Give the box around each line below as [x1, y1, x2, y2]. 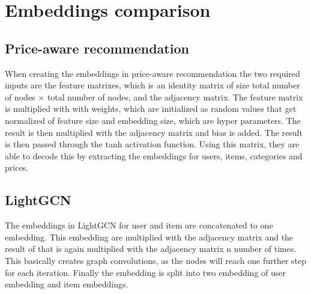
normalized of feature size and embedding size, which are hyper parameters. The [5, 114, 301, 126]
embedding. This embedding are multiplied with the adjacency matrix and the [5, 230, 294, 243]
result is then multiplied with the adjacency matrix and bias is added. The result [5, 126, 303, 138]
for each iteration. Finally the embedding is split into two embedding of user [5, 266, 286, 278]
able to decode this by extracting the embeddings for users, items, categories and [5, 149, 303, 162]
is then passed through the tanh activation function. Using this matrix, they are [5, 138, 300, 150]
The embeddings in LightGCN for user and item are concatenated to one [5, 219, 273, 231]
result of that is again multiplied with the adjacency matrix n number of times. [5, 242, 297, 255]
